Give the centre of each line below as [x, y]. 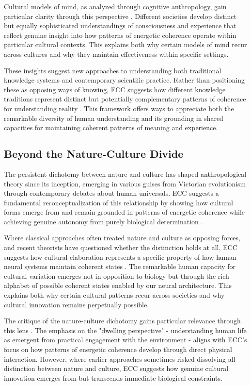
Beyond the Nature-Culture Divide [94, 154]
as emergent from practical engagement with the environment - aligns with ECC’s [125, 340]
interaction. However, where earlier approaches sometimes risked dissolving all [120, 359]
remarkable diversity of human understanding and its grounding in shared [114, 118]
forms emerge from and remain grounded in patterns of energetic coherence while [125, 212]
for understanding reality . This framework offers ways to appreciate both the [119, 108]
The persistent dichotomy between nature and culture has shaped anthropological [125, 174]
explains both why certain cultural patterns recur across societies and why [114, 295]
